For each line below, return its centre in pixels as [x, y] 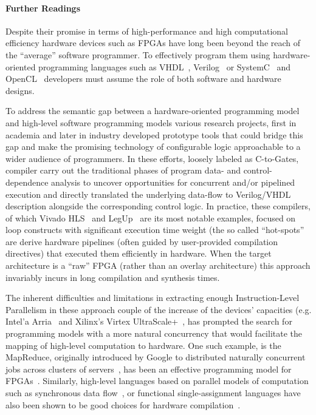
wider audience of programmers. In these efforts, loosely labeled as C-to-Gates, [152, 158]
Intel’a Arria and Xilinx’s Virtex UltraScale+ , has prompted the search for [149, 321]
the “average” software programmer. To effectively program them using [138, 54]
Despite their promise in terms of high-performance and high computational [147, 31]
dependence [27, 182]
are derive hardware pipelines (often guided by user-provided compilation [142, 241]
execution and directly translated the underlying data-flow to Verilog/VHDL [148, 194]
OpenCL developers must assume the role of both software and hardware [143, 79]
